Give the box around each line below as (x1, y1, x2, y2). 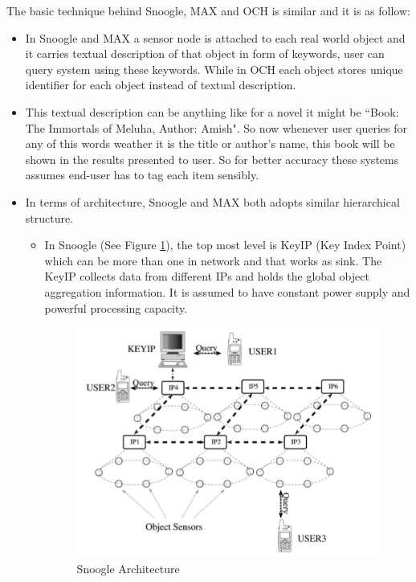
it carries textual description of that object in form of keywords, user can (25, 45, 385, 62)
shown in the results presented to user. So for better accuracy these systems (25, 150, 399, 167)
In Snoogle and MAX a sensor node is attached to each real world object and (25, 29, 406, 46)
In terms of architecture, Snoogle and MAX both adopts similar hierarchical (25, 193, 400, 210)
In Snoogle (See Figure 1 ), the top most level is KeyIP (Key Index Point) (44, 236, 406, 253)
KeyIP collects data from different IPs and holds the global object (44, 268, 369, 285)
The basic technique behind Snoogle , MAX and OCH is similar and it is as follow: (6, 2, 410, 18)
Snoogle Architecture (76, 559, 180, 576)
